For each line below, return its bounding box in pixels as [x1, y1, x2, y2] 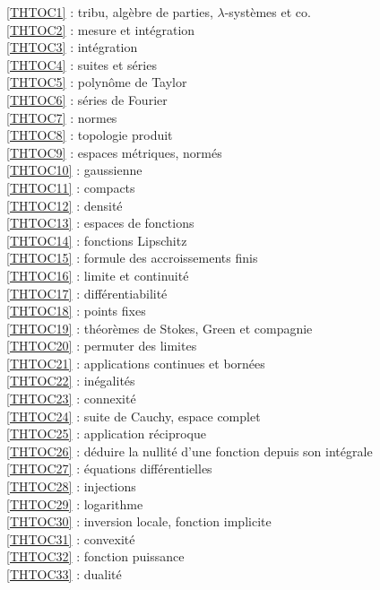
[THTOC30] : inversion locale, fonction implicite [6, 512, 272, 531]
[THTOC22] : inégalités [6, 371, 135, 390]
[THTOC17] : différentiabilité [6, 283, 168, 302]
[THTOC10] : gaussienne [6, 161, 142, 179]
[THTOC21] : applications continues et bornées [6, 353, 265, 372]
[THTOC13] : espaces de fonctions [6, 213, 194, 232]
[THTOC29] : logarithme [6, 494, 143, 513]
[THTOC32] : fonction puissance [6, 547, 185, 566]
